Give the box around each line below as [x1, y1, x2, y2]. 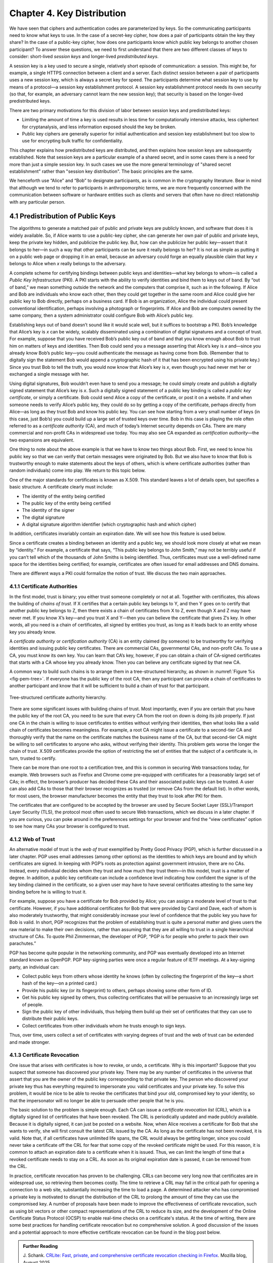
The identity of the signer [22, 507, 75, 513]
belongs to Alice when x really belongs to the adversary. [9, 261, 126, 267]
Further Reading [23, 1243, 58, 1249]
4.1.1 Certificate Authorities [9, 583, 78, 590]
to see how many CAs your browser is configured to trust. [9, 823, 130, 830]
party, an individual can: [9, 964, 60, 970]
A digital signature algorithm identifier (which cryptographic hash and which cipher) [22, 521, 197, 527]
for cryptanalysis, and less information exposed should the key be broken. [22, 124, 176, 130]
